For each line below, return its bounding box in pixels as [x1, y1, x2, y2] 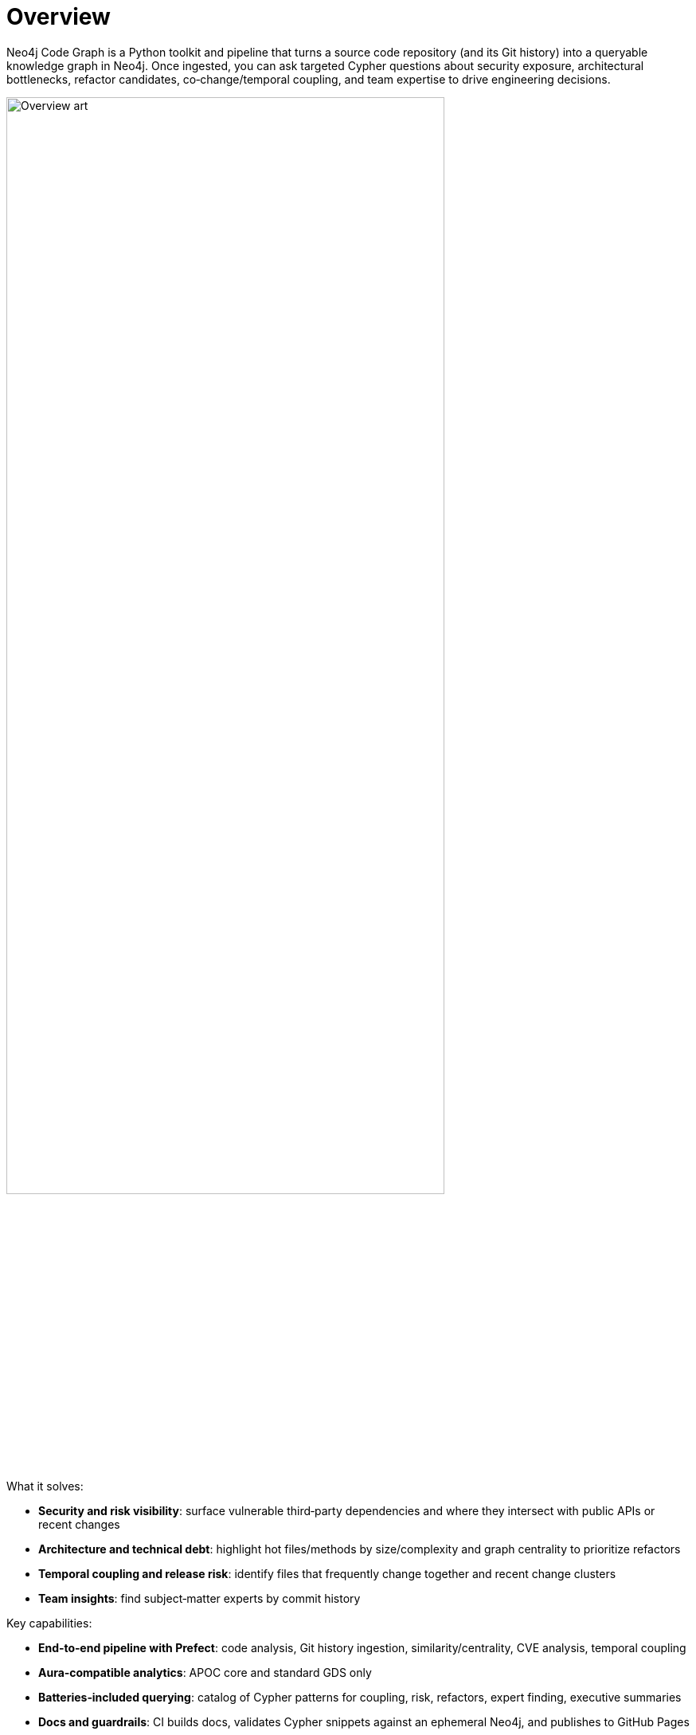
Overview [6, 3, 111, 30]
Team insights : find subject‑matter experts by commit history [38, 1592, 361, 1606]
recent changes [38, 1518, 120, 1532]
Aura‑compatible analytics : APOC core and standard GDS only [38, 1666, 372, 1680]
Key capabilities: [6, 1616, 92, 1631]
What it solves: [6, 1479, 84, 1494]
